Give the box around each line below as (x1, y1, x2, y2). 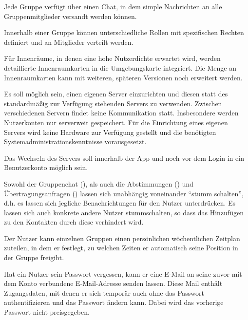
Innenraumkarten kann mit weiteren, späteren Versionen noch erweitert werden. (4, 72, 243, 82)
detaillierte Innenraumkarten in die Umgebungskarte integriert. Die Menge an (4, 62, 236, 73)
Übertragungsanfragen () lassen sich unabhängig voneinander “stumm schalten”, (4, 188, 244, 198)
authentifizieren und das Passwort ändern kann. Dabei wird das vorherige (4, 297, 224, 307)
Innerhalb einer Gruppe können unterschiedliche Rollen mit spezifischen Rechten (4, 27, 244, 38)
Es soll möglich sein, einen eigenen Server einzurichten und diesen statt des (4, 89, 228, 99)
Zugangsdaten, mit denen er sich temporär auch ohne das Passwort (4, 287, 204, 298)
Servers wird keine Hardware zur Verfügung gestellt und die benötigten (4, 127, 216, 137)
